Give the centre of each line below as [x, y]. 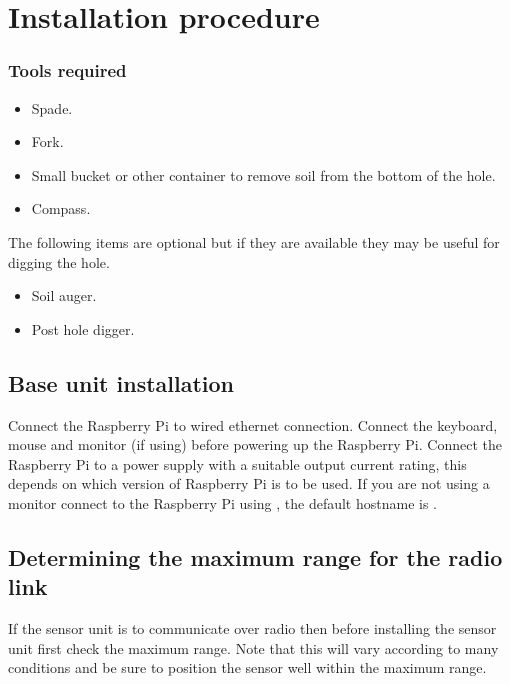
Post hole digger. [83, 328]
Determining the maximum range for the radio [255, 556]
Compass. [61, 208]
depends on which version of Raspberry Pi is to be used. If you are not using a [249, 483]
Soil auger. [64, 295]
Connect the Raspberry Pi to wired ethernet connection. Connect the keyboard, [253, 424]
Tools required [67, 70]
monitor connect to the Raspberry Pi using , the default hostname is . [222, 502]
